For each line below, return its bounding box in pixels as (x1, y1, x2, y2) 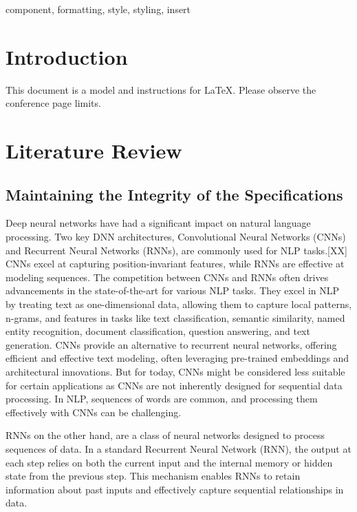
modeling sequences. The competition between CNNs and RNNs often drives (6, 269, 329, 284)
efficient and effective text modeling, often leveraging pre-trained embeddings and (6, 351, 349, 365)
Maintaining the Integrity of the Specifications (6, 183, 343, 205)
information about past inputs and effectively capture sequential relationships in (6, 482, 344, 496)
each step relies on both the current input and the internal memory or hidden (6, 455, 333, 469)
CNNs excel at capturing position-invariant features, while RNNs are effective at (6, 256, 345, 271)
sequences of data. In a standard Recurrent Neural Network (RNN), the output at (6, 441, 351, 455)
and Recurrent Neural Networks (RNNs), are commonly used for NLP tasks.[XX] (6, 243, 347, 257)
